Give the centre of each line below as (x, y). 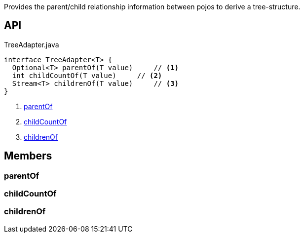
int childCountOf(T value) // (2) (87, 75)
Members (28, 156)
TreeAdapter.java (32, 44)
